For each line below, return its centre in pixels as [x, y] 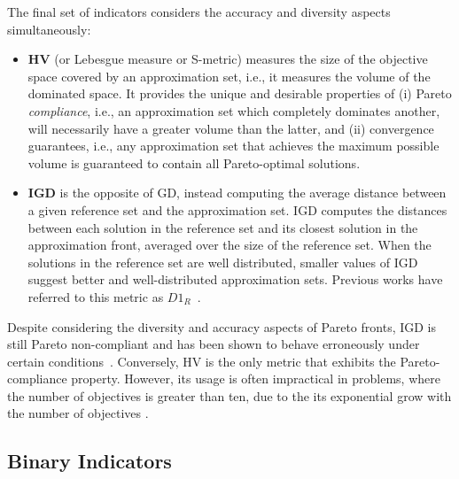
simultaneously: [49, 29]
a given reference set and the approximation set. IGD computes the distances [237, 209]
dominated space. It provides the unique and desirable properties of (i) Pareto [240, 93]
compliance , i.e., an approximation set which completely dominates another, [234, 110]
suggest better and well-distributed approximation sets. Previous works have [235, 279]
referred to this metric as [96, 296]
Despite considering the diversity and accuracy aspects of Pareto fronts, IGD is [222, 326]
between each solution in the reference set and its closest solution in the [223, 227]
